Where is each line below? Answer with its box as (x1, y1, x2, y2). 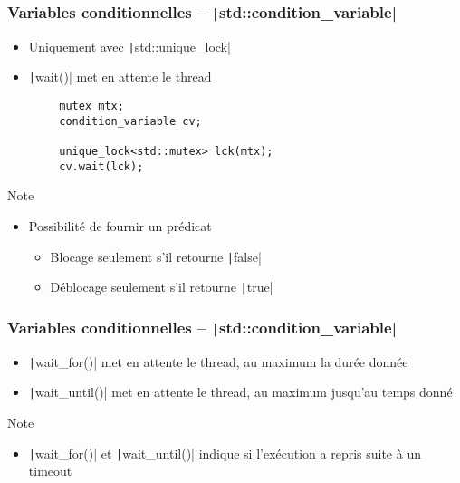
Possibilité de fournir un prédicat (28, 216, 212, 235)
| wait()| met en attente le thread (28, 67, 212, 86)
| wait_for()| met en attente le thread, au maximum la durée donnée (28, 352, 408, 371)
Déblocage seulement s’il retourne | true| (50, 277, 273, 296)
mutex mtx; (59, 100, 124, 113)
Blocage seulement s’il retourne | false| (50, 246, 262, 266)
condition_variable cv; (59, 114, 202, 128)
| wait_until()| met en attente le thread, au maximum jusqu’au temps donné (28, 382, 453, 401)
